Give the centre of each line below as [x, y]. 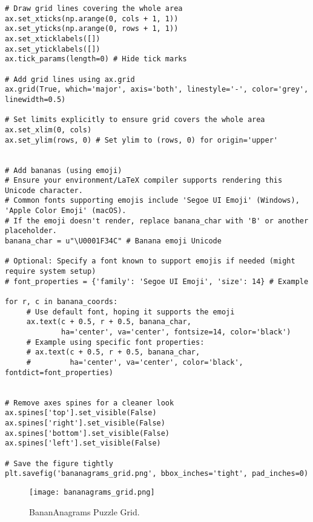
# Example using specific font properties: [115, 342]
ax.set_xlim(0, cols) [48, 130]
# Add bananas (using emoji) [64, 170]
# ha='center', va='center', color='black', [135, 362]
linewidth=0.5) [35, 99]
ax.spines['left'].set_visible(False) [83, 443]
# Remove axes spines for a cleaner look [90, 403]
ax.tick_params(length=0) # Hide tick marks [96, 59]
